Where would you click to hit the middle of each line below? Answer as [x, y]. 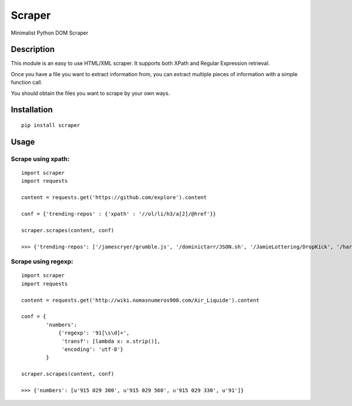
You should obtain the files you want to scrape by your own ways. [90, 93]
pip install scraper [51, 125]
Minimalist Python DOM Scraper [50, 33]
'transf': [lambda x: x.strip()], [111, 341]
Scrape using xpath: [40, 159]
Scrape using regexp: [42, 262]
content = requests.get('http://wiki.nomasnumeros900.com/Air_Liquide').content [141, 300]
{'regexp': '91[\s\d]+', [94, 333]
